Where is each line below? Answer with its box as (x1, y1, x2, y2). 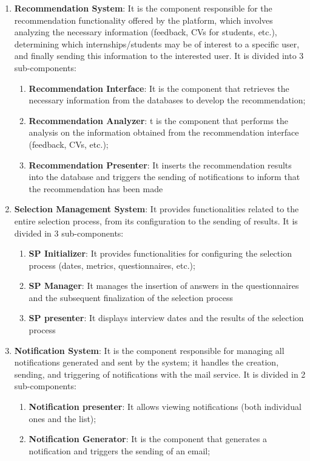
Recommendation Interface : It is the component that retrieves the (29, 81, 289, 94)
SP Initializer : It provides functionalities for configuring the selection (29, 247, 292, 260)
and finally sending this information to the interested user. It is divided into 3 (14, 49, 304, 62)
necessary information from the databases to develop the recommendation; (29, 94, 306, 106)
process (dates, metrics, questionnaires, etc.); (29, 258, 195, 271)
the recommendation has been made (29, 182, 163, 195)
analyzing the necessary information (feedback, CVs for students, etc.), (14, 26, 277, 38)
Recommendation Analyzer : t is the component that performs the (29, 114, 289, 127)
